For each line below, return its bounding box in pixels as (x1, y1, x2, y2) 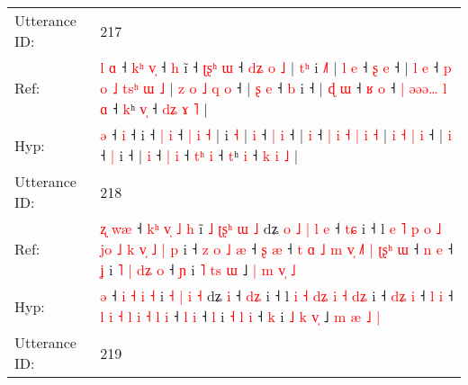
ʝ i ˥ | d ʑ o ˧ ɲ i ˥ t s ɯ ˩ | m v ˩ (100, 259, 296, 280)
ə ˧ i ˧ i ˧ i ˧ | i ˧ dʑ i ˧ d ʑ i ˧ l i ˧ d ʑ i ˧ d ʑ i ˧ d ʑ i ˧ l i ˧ (100, 285, 454, 306)
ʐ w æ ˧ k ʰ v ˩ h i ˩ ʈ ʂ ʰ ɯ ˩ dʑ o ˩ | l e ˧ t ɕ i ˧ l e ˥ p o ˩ (100, 218, 442, 238)
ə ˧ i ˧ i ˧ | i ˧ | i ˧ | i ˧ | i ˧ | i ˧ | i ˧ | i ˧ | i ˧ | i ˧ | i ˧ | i (100, 124, 453, 145)
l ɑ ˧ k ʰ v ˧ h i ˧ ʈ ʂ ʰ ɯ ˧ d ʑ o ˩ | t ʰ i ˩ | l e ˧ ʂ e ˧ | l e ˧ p (100, 57, 452, 77)
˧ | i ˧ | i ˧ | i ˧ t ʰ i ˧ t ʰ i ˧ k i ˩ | (100, 145, 299, 166)
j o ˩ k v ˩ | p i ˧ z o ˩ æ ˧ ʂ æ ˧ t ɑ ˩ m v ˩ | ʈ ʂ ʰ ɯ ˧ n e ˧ (100, 238, 454, 259)
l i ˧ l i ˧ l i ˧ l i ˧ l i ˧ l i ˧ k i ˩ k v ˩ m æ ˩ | (100, 306, 381, 327)
